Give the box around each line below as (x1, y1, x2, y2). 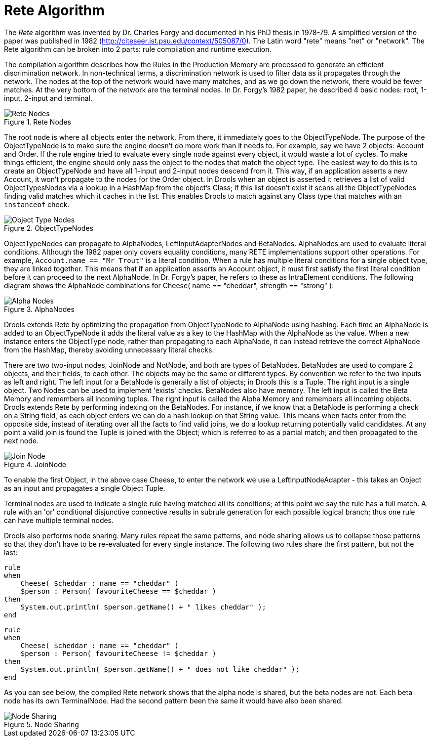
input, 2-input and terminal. (4, 93, 93, 102)
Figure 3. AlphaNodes (4, 305, 75, 313)
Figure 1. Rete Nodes (4, 117, 71, 126)
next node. (4, 436, 39, 445)
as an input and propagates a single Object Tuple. (4, 483, 165, 492)
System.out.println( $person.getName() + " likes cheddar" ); (20, 603, 267, 611)
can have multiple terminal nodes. (4, 516, 114, 524)
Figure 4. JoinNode (4, 460, 66, 469)
